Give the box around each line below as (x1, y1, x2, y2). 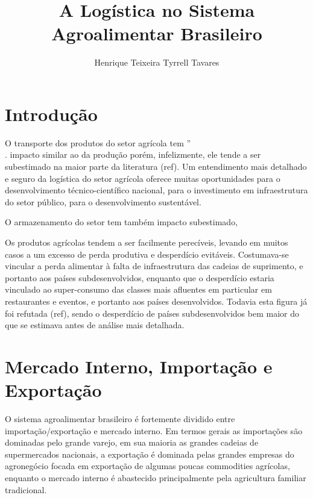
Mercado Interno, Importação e (5, 353, 273, 378)
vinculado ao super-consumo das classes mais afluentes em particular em (5, 283, 272, 296)
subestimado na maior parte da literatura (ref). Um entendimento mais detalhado (5, 160, 307, 173)
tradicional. (5, 483, 47, 496)
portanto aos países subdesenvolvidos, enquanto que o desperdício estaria (5, 271, 274, 284)
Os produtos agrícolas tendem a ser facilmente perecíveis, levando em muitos (5, 236, 288, 248)
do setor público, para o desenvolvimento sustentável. (5, 195, 201, 208)
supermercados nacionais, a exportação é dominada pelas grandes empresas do (5, 447, 294, 460)
